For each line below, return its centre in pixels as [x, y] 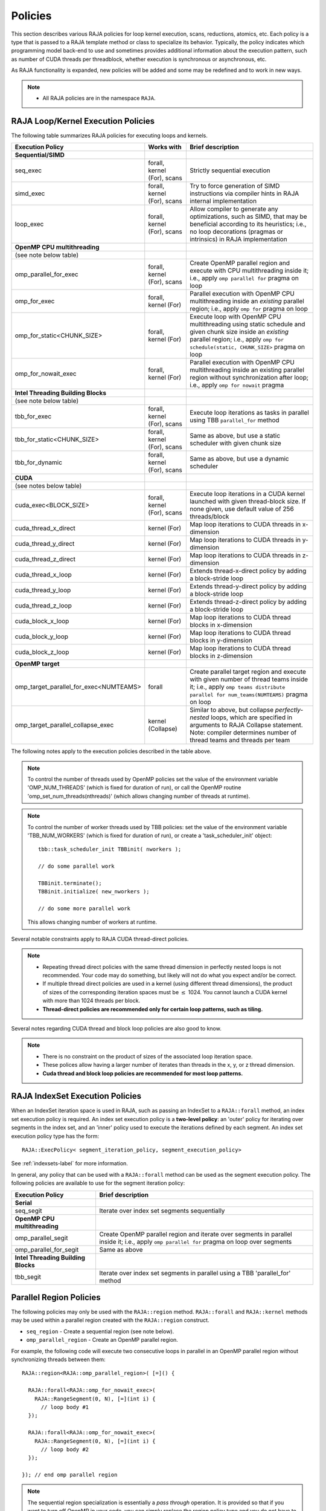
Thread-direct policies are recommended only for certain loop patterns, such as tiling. [153, 1009]
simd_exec [30, 193]
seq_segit [28, 1211]
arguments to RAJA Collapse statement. [246, 725]
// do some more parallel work [85, 909]
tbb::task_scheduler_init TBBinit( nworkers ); [110, 849]
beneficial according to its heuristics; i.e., [248, 224]
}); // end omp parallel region [70, 1475]
